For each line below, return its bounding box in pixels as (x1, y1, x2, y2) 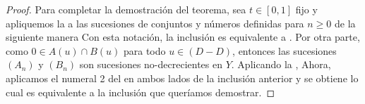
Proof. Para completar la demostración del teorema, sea (6, 2, 246, 16)
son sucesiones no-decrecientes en (79, 57, 223, 72)
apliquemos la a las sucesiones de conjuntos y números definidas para (6, 15, 304, 30)
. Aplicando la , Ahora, (231, 57, 331, 72)
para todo (123, 43, 166, 58)
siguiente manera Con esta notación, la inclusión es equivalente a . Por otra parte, (6, 30, 360, 44)
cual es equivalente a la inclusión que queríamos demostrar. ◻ (6, 84, 275, 99)
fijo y (295, 2, 318, 16)
